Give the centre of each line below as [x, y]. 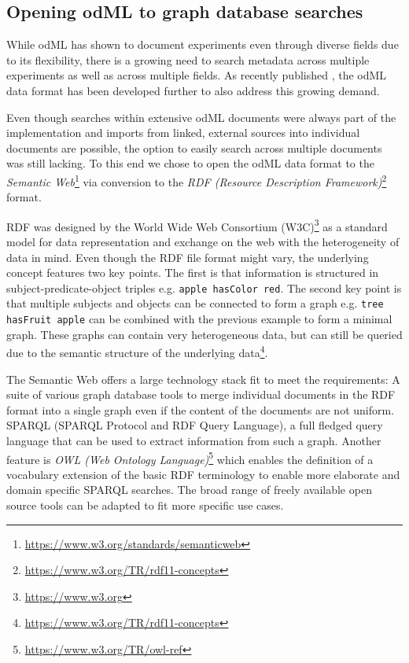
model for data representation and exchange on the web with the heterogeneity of [203, 242]
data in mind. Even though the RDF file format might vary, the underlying [188, 257]
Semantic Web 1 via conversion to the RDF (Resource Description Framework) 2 [197, 180]
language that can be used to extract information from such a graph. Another [194, 441]
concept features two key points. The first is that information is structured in [193, 273]
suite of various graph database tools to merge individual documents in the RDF [201, 394]
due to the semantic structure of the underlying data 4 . [137, 352]
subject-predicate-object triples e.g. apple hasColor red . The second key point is [204, 287]
